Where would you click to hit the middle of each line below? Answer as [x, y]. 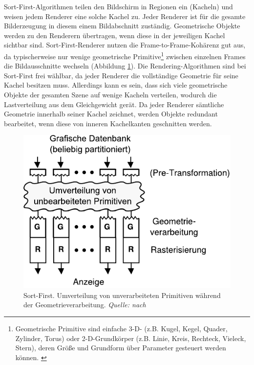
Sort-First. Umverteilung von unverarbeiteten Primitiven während [122, 295]
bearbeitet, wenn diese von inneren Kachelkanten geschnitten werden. [108, 123]
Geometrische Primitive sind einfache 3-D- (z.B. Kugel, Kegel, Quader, [121, 329]
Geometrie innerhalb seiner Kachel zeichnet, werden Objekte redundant [111, 114]
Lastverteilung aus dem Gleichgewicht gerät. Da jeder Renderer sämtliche [114, 104]
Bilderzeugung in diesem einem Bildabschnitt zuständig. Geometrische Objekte [122, 26]
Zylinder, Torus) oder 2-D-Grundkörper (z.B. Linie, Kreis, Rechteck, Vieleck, [131, 338]
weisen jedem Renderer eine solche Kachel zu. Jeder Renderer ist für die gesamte [125, 16]
